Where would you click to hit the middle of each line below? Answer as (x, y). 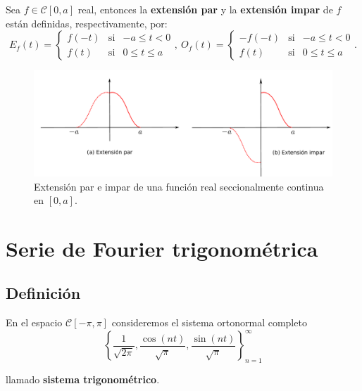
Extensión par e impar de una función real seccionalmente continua (179, 186)
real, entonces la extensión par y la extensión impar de (205, 9)
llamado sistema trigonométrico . (83, 379)
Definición (43, 293)
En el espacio (34, 322)
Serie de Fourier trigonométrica (162, 248)
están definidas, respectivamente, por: (87, 23)
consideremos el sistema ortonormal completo (209, 322)
